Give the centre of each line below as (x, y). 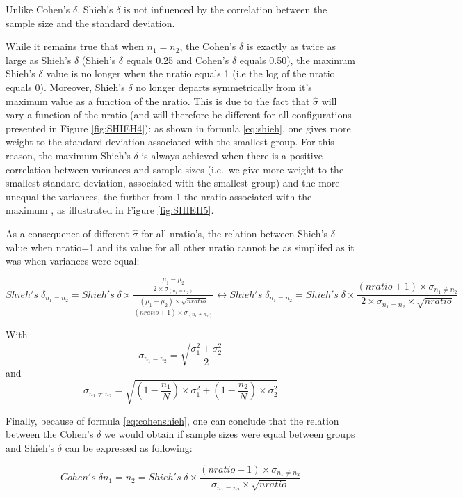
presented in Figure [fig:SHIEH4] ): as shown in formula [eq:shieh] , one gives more (178, 128)
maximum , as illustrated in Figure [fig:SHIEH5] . (110, 210)
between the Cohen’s (50, 434)
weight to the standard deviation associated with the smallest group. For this (170, 142)
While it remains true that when (75, 46)
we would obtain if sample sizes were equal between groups (230, 434)
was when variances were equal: (73, 261)
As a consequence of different (67, 233)
